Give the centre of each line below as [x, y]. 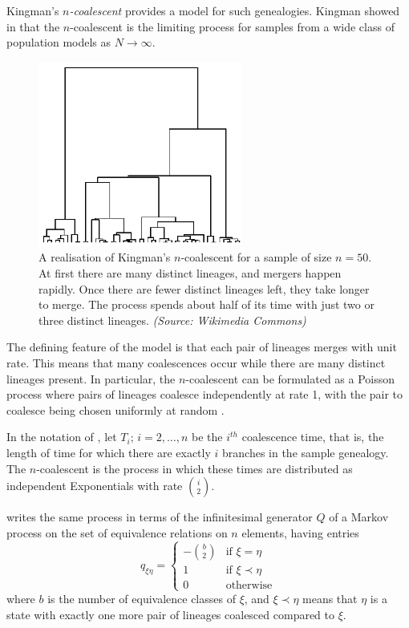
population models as [59, 42]
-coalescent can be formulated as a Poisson [290, 378]
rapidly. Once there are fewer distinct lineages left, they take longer [204, 288]
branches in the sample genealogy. [306, 452]
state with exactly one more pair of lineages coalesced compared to [171, 614]
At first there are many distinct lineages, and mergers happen [190, 273]
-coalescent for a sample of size [256, 257]
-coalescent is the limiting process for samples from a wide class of [232, 26]
